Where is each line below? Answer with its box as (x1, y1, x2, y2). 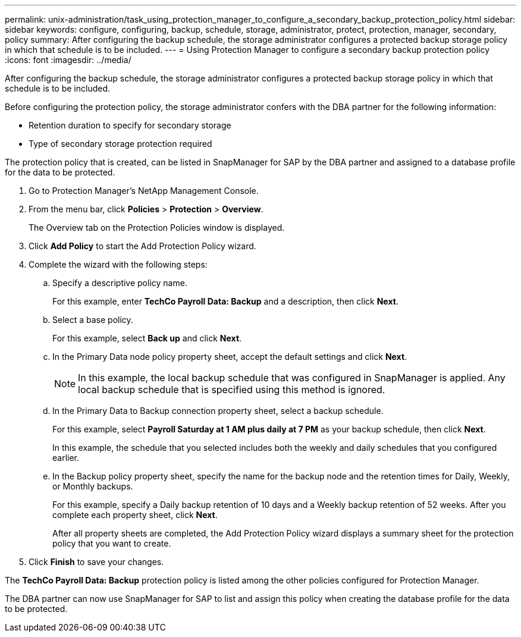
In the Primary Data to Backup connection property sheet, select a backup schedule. (52, 406, 384, 416)
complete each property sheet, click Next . (52, 510, 218, 520)
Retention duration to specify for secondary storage (29, 120, 231, 130)
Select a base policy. (52, 315, 133, 325)
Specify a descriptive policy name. (52, 278, 187, 288)
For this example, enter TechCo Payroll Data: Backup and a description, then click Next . (52, 296, 398, 306)
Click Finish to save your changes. (29, 557, 164, 567)
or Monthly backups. (52, 481, 133, 491)
